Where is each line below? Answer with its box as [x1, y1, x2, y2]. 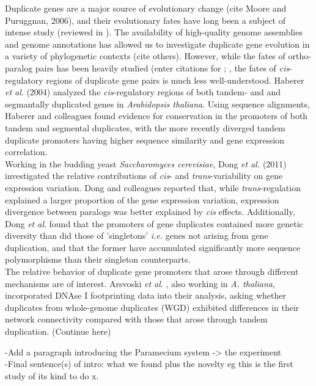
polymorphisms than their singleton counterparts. [5, 253, 191, 266]
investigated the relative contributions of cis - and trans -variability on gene [5, 169, 283, 182]
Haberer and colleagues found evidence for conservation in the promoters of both [5, 109, 308, 122]
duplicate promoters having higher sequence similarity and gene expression [5, 133, 285, 146]
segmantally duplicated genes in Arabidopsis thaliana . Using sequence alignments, [5, 97, 310, 110]
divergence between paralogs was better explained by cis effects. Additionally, [5, 205, 295, 218]
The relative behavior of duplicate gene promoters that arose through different [5, 265, 299, 278]
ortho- [288, 49, 311, 62]
